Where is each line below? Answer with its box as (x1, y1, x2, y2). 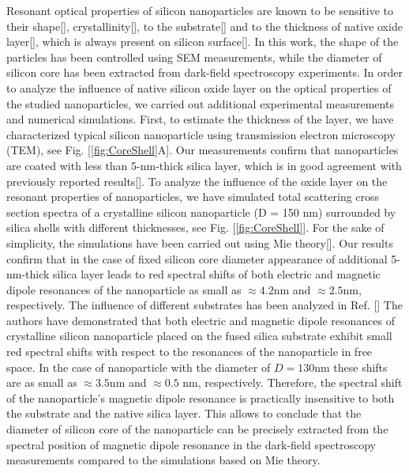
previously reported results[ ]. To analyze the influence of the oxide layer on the (6, 172, 388, 189)
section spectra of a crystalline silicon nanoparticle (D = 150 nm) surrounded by (6, 203, 396, 220)
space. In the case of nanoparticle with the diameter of (6, 358, 271, 375)
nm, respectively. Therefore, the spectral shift (182, 374, 403, 391)
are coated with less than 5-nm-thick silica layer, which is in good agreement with (6, 157, 402, 173)
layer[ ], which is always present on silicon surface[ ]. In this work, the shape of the (6, 33, 399, 50)
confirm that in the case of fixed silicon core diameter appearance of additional (6, 250, 388, 267)
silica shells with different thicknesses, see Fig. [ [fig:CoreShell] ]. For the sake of (6, 219, 385, 236)
